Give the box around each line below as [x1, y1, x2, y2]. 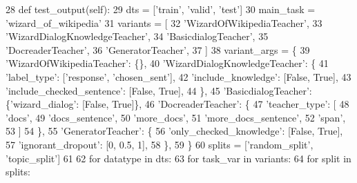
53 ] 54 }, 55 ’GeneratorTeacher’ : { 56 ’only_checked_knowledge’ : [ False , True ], [6, 124, 343, 138]
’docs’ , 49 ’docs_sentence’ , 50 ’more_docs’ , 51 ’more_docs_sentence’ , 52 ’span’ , [6, 110, 346, 124]
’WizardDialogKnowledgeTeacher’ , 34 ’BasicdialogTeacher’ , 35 [6, 29, 269, 44]
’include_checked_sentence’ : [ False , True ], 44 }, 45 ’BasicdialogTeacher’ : [6, 83, 312, 97]
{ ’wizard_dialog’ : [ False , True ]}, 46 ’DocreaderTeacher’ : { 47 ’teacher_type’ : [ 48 [6, 97, 349, 111]
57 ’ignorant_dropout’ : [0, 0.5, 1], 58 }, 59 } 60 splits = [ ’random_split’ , [6, 137, 313, 151]
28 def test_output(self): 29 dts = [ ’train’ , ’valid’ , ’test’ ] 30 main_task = [6, 2, 316, 16]
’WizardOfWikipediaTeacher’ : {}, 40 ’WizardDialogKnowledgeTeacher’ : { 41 [6, 56, 329, 70]
